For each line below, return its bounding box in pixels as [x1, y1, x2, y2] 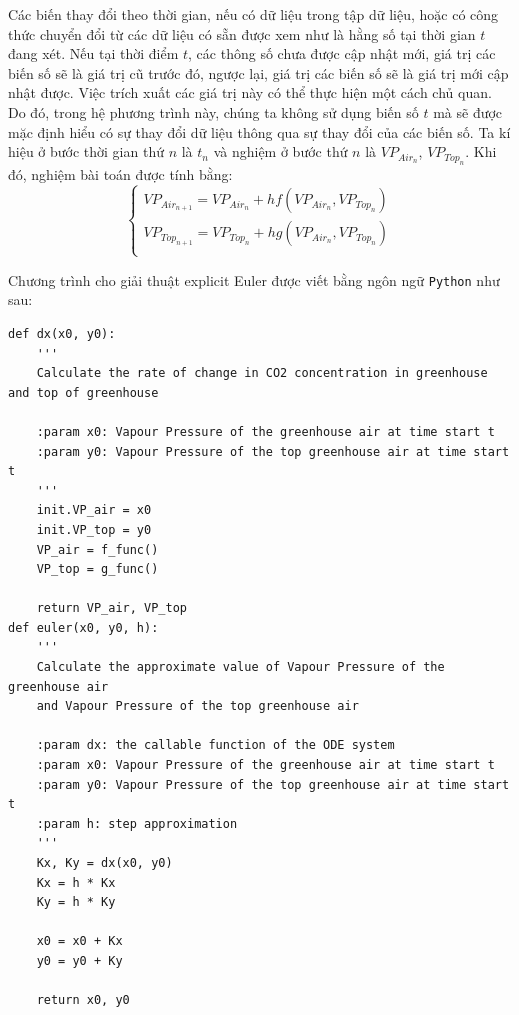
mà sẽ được [433, 101, 503, 122]
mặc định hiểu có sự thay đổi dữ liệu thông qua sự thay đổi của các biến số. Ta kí [8, 121, 511, 142]
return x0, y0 [36, 993, 130, 1008]
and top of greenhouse [8, 385, 159, 400]
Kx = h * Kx [36, 875, 116, 890]
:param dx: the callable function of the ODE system [36, 738, 395, 753]
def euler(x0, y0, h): [8, 620, 159, 635]
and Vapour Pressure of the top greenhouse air [36, 699, 359, 714]
